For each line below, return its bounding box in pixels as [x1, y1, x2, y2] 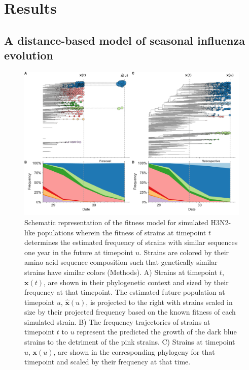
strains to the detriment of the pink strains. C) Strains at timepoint [24, 336, 235, 347]
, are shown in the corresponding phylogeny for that [53, 346, 215, 357]
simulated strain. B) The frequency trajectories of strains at [24, 316, 210, 327]
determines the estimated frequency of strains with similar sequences [24, 237, 238, 248]
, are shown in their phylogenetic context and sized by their [44, 276, 229, 287]
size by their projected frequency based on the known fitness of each [24, 306, 236, 317]
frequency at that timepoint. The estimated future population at [24, 287, 225, 297]
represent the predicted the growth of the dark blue [77, 326, 237, 337]
